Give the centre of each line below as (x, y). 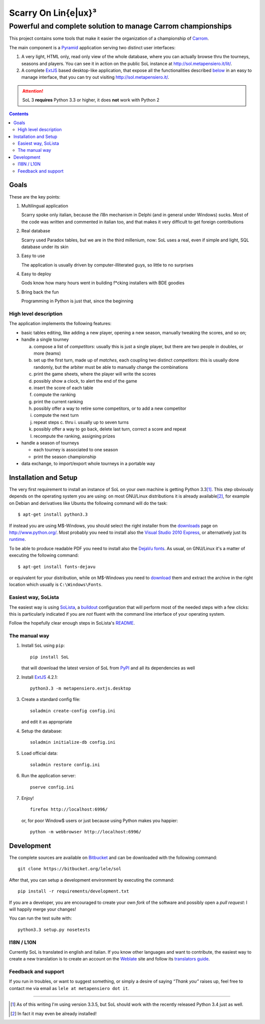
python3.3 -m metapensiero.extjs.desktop (80, 689)
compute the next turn (56, 415)
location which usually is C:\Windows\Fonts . (56, 585)
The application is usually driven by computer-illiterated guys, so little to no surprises (107, 265)
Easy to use (33, 256)
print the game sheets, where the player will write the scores (95, 374)
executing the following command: (44, 555)
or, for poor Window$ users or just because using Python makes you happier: (100, 821)
